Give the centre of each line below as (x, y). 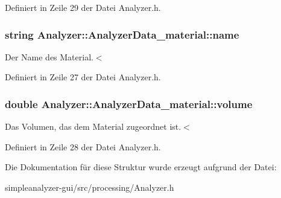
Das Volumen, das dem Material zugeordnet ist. (93, 126)
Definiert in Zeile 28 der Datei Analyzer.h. (83, 146)
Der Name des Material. (49, 56)
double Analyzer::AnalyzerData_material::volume (129, 104)
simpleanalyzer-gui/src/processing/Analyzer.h (90, 187)
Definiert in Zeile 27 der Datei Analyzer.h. (83, 77)
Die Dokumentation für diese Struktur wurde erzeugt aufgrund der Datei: (141, 167)
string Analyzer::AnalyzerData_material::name (122, 34)
